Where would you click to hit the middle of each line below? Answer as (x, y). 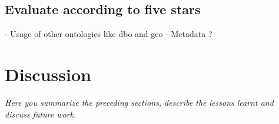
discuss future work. (41, 114)
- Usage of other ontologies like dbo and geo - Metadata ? (109, 34)
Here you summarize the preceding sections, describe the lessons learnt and (139, 102)
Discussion (48, 74)
